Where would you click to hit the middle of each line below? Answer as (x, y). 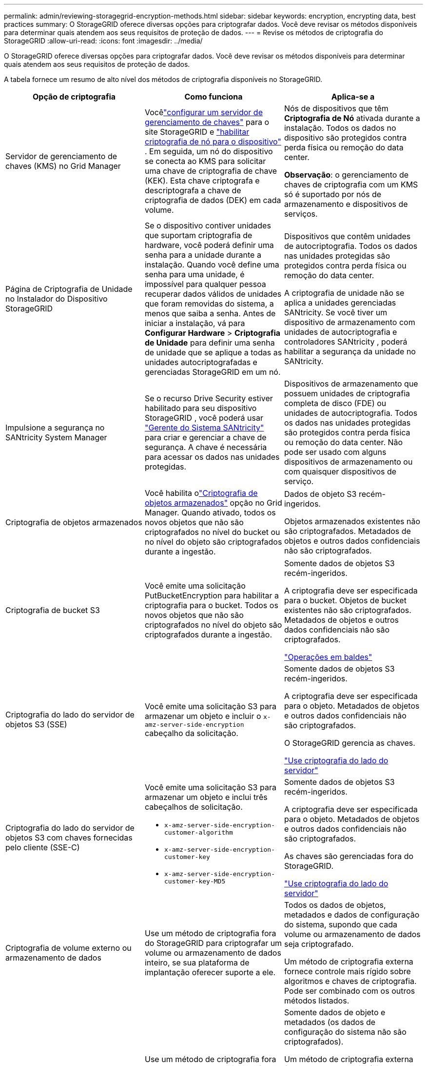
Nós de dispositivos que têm (336, 108)
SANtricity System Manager (56, 437)
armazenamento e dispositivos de (346, 204)
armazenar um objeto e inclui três (206, 797)
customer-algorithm (198, 832)
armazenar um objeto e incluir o (203, 716)
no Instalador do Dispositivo (57, 299)
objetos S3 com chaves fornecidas (69, 838)
